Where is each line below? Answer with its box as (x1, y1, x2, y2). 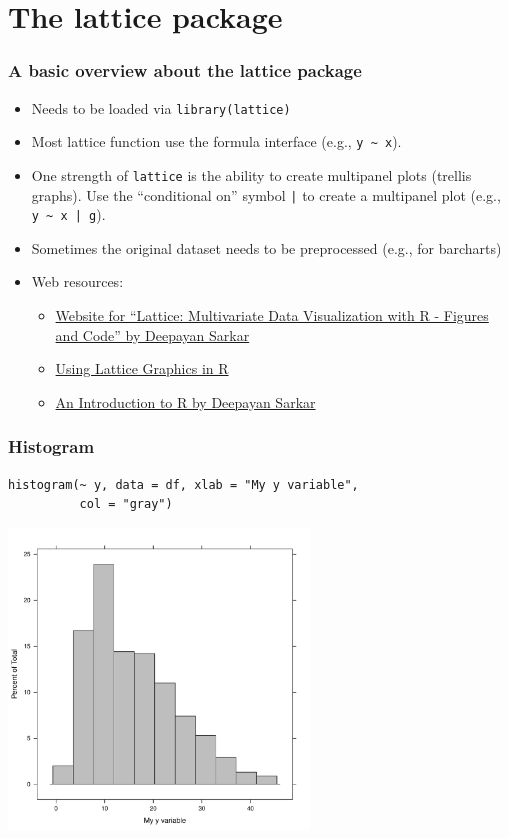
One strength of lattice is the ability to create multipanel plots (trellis (31, 164, 472, 185)
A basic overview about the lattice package (8, 58, 362, 83)
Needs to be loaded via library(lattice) (31, 97, 291, 118)
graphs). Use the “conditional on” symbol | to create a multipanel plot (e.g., (31, 184, 501, 205)
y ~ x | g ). (31, 204, 106, 225)
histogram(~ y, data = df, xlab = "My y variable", (8, 477, 359, 492)
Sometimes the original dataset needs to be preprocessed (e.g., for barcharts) (31, 237, 502, 258)
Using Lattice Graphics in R (55, 358, 229, 379)
